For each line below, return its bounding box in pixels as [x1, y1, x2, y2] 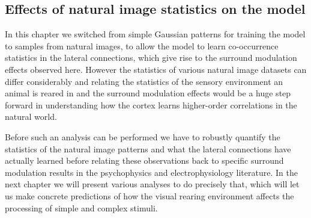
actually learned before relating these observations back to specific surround [5, 154, 284, 167]
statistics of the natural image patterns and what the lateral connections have [5, 142, 291, 155]
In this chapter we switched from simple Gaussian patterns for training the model [5, 28, 306, 40]
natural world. [5, 110, 57, 123]
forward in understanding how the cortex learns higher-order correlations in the [5, 98, 297, 111]
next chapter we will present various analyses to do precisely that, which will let [5, 178, 300, 190]
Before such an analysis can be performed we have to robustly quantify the [5, 130, 280, 143]
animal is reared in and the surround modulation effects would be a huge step [5, 87, 291, 99]
